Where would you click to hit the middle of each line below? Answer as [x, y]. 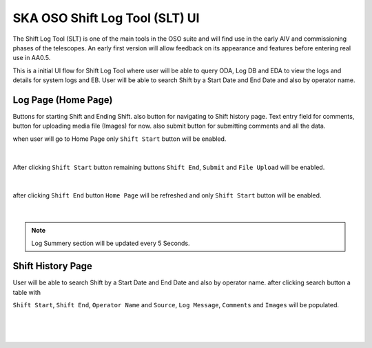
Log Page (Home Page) [63, 100]
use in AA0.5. [32, 58]
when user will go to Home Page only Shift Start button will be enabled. [120, 139]
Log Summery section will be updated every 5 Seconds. [111, 243]
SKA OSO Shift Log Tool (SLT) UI [106, 18]
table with [27, 292]
